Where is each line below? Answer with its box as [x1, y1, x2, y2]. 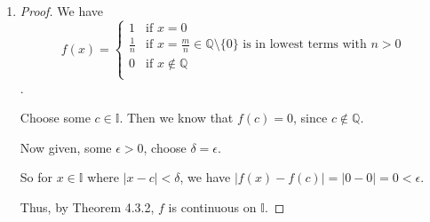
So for [20, 168, 53, 186]
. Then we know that [119, 108, 234, 127]
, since [293, 108, 328, 127]
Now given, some [20, 138, 112, 156]
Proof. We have [20, 2, 104, 20]
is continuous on [168, 197, 257, 216]
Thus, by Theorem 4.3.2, [20, 197, 155, 216]
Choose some [20, 108, 91, 127]
